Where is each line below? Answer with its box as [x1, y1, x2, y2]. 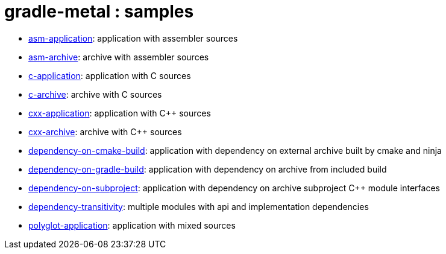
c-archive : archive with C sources [28, 89, 162, 100]
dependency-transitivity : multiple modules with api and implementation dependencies [28, 201, 369, 212]
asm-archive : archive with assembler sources [28, 51, 209, 62]
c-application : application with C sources [28, 70, 191, 81]
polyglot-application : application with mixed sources [28, 220, 236, 230]
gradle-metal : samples [4, 1, 194, 22]
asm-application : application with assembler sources [28, 33, 238, 43]
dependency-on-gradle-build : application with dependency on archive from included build [28, 164, 387, 174]
